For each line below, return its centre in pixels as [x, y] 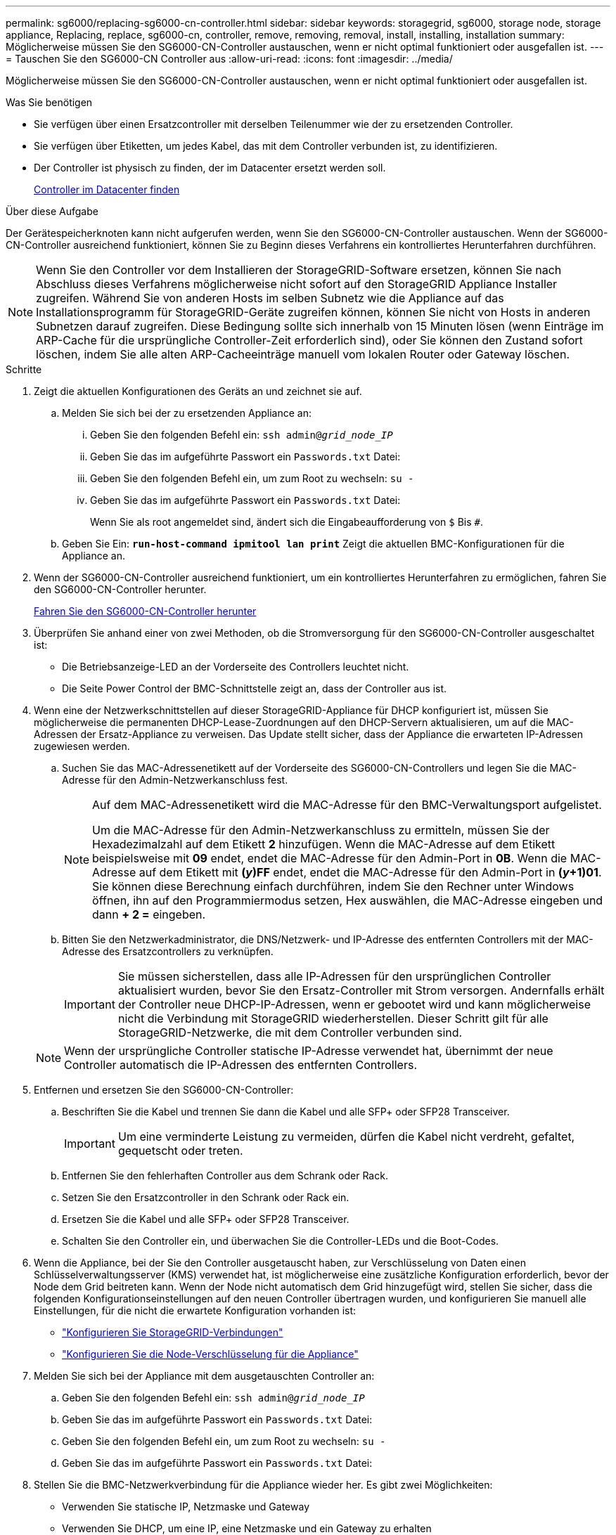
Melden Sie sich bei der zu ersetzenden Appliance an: [187, 413]
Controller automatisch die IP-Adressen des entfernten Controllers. [240, 1065]
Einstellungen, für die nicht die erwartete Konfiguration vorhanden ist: [195, 1310]
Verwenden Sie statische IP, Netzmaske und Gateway [186, 1507]
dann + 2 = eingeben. [149, 914]
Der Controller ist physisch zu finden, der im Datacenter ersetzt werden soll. [210, 168]
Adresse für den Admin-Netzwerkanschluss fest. [175, 780]
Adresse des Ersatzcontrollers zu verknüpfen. [168, 951]
